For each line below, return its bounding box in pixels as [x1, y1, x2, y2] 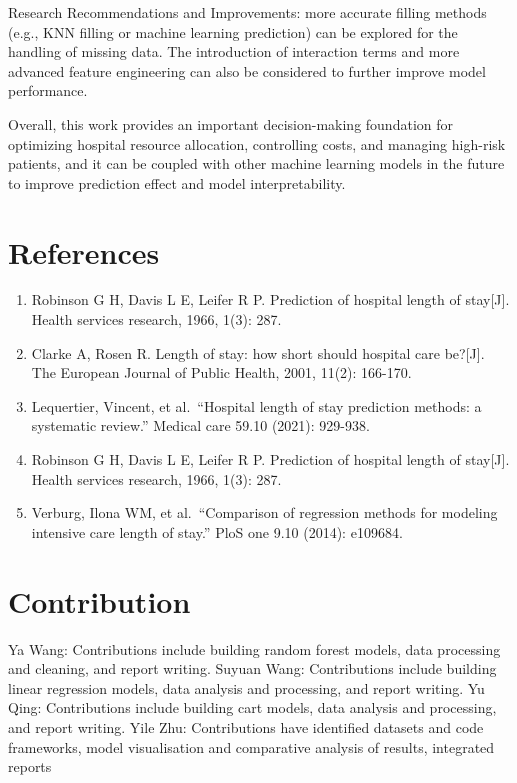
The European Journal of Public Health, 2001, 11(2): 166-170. [31, 362, 412, 383]
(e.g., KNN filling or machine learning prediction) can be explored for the [8, 21, 458, 42]
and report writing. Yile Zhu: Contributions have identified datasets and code [8, 716, 484, 737]
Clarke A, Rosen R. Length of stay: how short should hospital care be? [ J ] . [31, 342, 485, 363]
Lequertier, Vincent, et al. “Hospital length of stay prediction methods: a [31, 395, 482, 416]
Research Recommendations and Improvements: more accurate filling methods [8, 2, 487, 22]
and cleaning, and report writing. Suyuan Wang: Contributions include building [8, 658, 497, 679]
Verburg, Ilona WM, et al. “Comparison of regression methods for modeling [31, 502, 498, 523]
